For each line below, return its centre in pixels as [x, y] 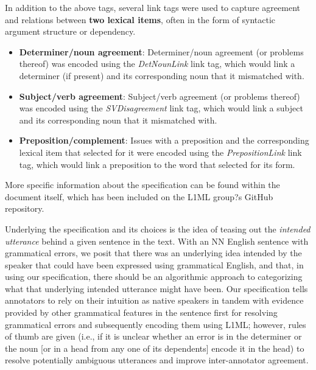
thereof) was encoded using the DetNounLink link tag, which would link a [157, 64]
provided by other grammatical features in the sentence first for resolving [141, 312]
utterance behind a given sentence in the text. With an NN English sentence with [157, 241]
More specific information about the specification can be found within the [142, 185]
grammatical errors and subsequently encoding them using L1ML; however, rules [156, 324]
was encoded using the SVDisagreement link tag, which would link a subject [161, 108]
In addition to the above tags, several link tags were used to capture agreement [153, 7]
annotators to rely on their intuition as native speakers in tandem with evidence [154, 300]
